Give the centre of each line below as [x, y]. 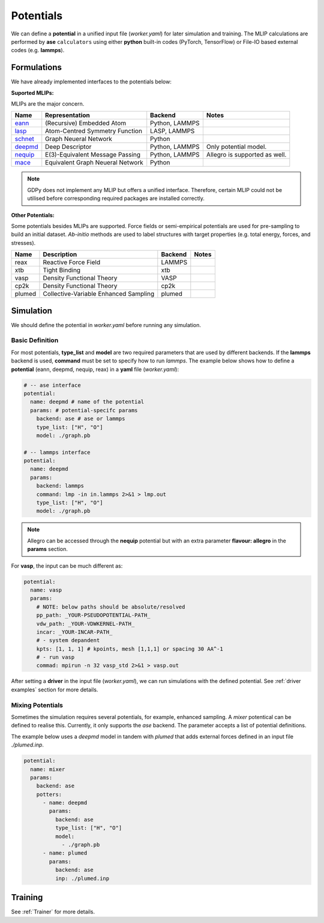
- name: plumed [65, 853]
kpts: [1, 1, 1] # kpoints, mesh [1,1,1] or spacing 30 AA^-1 [130, 649]
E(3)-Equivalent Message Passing [93, 155]
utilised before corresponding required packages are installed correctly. [116, 199]
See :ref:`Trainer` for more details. [53, 912]
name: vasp [46, 590]
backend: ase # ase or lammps [81, 419]
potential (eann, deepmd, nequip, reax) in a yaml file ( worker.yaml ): [95, 369]
